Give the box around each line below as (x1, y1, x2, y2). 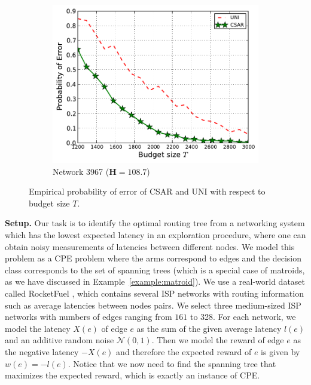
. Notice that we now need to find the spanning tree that (68, 357, 276, 369)
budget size (29, 196, 70, 209)
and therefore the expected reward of (116, 345, 252, 358)
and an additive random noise (5, 334, 114, 346)
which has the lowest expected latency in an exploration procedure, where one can (5, 228, 306, 241)
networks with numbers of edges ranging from (5, 310, 172, 323)
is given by (261, 345, 300, 358)
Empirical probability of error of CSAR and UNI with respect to (29, 185, 266, 198)
